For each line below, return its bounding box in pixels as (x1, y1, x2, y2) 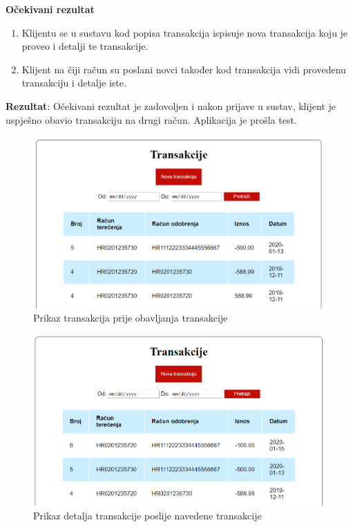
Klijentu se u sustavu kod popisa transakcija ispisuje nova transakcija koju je (21, 25, 348, 39)
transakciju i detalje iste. (21, 75, 126, 90)
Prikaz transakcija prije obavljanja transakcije (33, 311, 228, 325)
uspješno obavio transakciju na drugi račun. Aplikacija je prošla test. (6, 112, 297, 127)
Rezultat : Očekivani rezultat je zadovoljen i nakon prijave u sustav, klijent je (6, 98, 336, 113)
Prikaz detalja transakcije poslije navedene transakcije (33, 508, 262, 522)
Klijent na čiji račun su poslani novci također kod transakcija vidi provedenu (21, 62, 346, 76)
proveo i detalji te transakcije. (21, 39, 149, 53)
